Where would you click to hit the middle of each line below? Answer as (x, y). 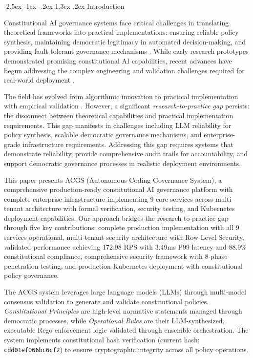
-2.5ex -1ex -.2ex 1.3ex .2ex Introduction (64, 6)
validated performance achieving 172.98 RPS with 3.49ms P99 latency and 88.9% (125, 246)
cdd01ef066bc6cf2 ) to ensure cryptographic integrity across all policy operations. (126, 349)
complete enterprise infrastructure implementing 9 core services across (109, 199)
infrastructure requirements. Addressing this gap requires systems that (128, 144)
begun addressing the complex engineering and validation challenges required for (124, 70)
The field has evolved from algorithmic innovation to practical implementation (121, 96)
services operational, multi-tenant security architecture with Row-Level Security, (124, 237)
